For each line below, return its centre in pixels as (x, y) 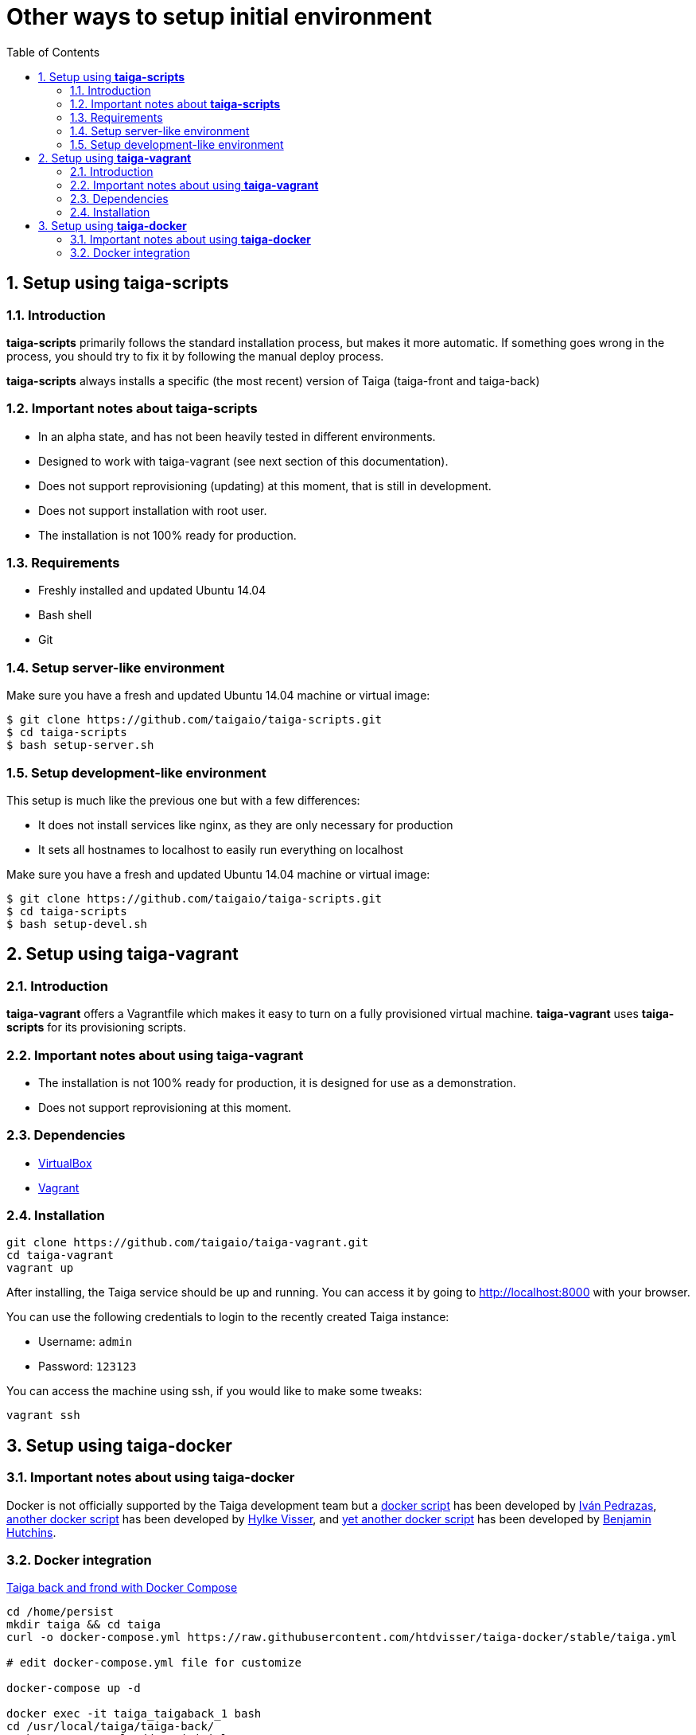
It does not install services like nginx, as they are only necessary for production (246, 825)
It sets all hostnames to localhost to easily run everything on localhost (221, 849)
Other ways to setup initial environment (220, 17)
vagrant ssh (43, 1415)
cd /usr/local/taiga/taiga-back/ (111, 1727)
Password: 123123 (87, 1367)
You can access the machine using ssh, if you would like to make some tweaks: (214, 1391)
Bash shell (65, 615)
